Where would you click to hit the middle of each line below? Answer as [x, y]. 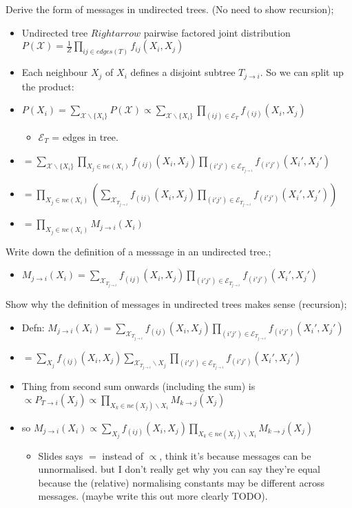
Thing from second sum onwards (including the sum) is [138, 386]
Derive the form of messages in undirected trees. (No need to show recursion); [170, 9]
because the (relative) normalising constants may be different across [182, 482]
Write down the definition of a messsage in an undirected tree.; [138, 251]
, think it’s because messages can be [235, 455]
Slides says [61, 455]
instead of [123, 455]
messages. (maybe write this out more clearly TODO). [153, 496]
